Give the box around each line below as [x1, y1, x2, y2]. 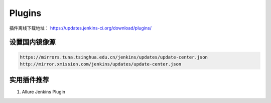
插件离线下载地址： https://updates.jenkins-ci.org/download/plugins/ [9, 25, 152, 31]
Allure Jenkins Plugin [22, 89, 65, 95]
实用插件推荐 [9, 75, 49, 84]
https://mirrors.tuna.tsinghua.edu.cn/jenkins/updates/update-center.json [20, 54, 208, 60]
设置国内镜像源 [9, 38, 56, 46]
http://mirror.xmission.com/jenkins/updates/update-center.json [20, 61, 182, 67]
